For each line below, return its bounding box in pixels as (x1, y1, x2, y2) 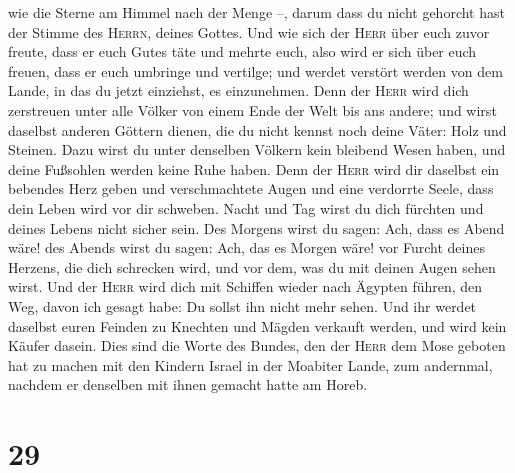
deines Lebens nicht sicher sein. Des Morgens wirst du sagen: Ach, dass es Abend (8, 217, 505, 238)
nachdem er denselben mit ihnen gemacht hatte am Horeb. (8, 374, 368, 395)
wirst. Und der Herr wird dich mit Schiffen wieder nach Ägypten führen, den (8, 276, 483, 297)
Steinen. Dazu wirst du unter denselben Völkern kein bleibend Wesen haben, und (8, 139, 506, 160)
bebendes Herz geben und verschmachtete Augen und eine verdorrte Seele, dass (8, 178, 494, 199)
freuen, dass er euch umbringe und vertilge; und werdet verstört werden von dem (8, 60, 503, 81)
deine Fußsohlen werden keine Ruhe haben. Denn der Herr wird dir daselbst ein (8, 158, 500, 179)
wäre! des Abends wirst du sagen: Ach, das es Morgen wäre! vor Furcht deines (8, 237, 485, 258)
